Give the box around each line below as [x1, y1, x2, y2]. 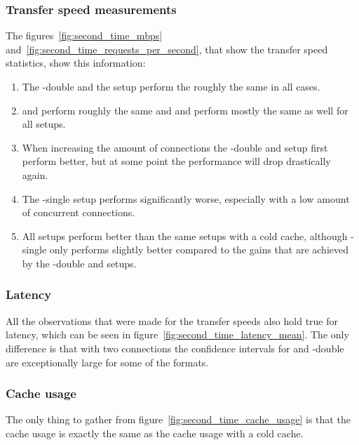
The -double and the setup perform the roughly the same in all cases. [22, 79, 320, 93]
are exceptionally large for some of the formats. [6, 354, 209, 369]
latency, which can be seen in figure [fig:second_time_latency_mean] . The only [6, 327, 349, 342]
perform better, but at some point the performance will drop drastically [22, 154, 331, 168]
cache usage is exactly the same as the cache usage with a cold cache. [6, 425, 304, 440]
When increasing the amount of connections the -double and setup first [22, 140, 328, 154]
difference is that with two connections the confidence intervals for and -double [6, 340, 344, 355]
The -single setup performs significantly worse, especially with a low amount [22, 191, 350, 206]
